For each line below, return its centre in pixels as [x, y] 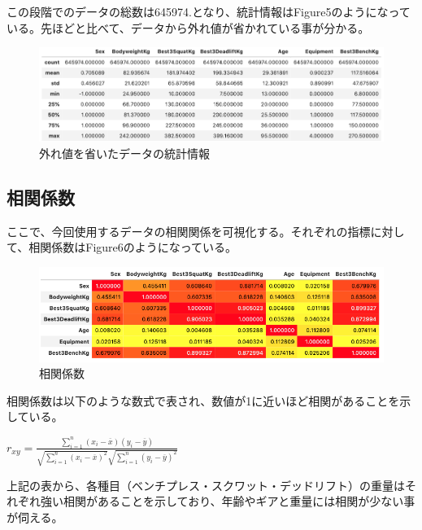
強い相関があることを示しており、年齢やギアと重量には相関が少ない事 [228, 501]
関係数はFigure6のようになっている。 [139, 247]
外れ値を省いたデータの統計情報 [124, 153]
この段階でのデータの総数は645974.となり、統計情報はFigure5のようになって [209, 11]
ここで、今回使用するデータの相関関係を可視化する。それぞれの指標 [189, 231]
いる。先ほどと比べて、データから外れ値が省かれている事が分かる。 [188, 27]
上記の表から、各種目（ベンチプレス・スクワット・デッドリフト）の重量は [206, 485]
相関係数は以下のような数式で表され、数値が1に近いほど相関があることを [203, 400]
